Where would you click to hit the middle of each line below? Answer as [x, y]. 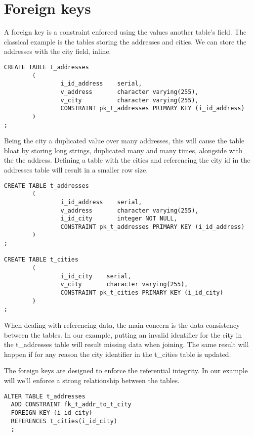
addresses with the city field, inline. [58, 51]
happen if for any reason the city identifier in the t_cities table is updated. [118, 354]
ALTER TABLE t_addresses [45, 396]
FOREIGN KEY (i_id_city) [52, 413]
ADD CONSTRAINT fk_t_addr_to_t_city [71, 405]
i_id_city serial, [96, 276]
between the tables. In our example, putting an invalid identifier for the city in [123, 334]
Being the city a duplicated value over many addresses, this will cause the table [124, 141]
